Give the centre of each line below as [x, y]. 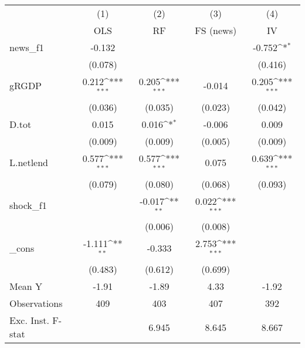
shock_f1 [28, 205]
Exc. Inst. [29, 320]
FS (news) [216, 30]
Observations [36, 303]
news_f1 [27, 47]
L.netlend [29, 163]
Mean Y [26, 286]
